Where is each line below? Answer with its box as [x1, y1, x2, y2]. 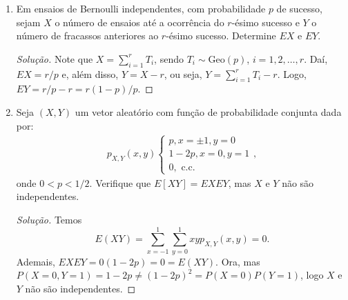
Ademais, [16, 254, 55, 268]
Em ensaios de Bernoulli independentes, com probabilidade [16, 1, 266, 15]
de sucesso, [276, 1, 322, 15]
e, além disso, [61, 66, 119, 81]
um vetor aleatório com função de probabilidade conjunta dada [75, 104, 342, 119]
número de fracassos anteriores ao [16, 28, 159, 43]
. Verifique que [89, 175, 151, 190]
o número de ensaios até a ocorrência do [55, 14, 224, 29]
